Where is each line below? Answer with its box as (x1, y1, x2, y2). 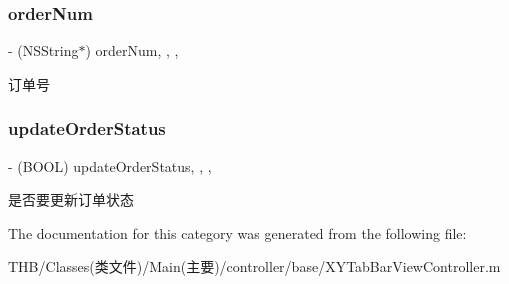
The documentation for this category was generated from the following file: (8, 222, 467, 243)
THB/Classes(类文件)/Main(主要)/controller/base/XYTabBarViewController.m (8, 256, 501, 277)
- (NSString (8, 40, 79, 61)
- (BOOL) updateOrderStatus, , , (8, 155, 212, 176)
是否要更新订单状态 (8, 189, 134, 210)
